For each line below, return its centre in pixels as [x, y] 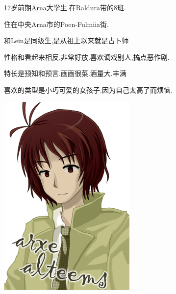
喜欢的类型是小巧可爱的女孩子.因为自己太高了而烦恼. [88, 89]
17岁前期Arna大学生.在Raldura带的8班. [65, 7]
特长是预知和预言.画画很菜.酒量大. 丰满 [65, 73]
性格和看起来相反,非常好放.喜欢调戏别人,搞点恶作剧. [87, 57]
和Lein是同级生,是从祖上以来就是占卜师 [66, 40]
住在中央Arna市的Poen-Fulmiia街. [56, 24]
